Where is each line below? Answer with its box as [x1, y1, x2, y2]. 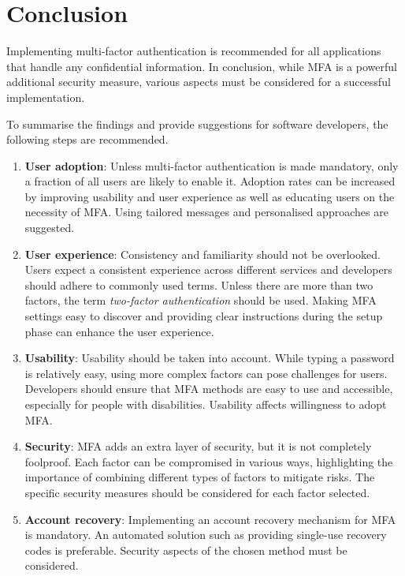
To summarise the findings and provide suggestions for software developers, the [6, 115, 388, 132]
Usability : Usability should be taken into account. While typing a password [24, 350, 395, 366]
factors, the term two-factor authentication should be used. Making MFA [24, 292, 377, 309]
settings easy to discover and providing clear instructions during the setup [24, 308, 383, 324]
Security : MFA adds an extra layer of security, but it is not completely [24, 438, 372, 454]
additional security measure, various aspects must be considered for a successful [6, 73, 391, 90]
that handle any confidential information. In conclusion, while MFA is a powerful [6, 58, 397, 74]
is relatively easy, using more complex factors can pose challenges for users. [24, 365, 388, 381]
